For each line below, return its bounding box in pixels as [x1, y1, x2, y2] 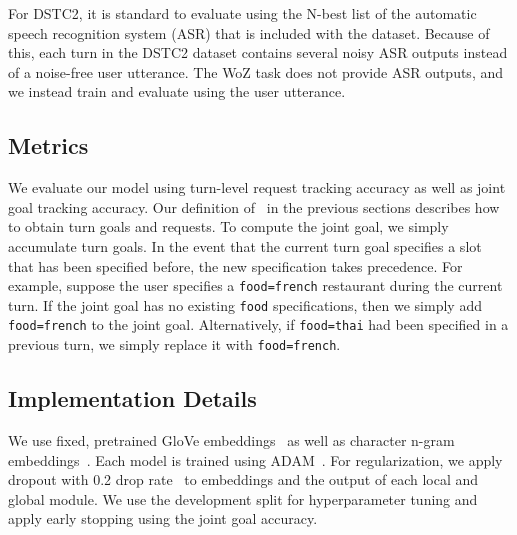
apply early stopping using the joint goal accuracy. [8, 508, 318, 529]
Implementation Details [8, 383, 257, 414]
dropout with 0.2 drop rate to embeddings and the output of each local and [8, 469, 479, 490]
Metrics [8, 130, 89, 161]
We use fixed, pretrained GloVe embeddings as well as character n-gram [8, 429, 455, 450]
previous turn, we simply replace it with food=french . [8, 334, 341, 355]
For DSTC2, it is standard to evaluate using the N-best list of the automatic [8, 3, 477, 23]
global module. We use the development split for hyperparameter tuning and [8, 488, 478, 509]
